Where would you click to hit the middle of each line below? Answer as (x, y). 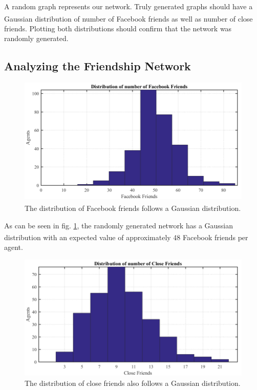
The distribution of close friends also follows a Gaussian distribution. (133, 383)
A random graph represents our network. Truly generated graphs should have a (128, 6)
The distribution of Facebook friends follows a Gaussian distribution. (133, 208)
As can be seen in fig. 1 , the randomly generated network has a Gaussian (119, 225)
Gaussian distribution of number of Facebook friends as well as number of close (128, 18)
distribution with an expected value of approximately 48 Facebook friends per (126, 237)
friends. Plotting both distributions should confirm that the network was (118, 28)
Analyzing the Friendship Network (98, 66)
